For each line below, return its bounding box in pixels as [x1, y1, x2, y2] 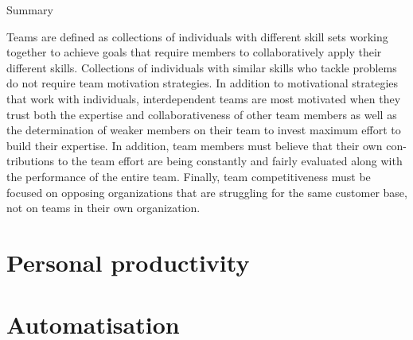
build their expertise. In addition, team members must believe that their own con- [6, 137, 407, 153]
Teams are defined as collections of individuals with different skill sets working [6, 28, 388, 44]
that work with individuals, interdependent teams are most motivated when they [6, 90, 401, 106]
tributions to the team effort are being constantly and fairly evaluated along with [6, 153, 403, 169]
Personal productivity [6, 245, 250, 278]
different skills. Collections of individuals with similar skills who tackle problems [6, 59, 397, 75]
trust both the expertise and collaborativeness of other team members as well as [6, 106, 397, 122]
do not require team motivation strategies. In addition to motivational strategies [6, 75, 399, 91]
